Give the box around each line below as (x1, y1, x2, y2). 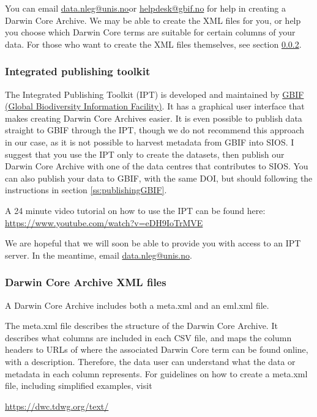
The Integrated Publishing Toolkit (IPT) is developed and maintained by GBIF (5, 87, 304, 100)
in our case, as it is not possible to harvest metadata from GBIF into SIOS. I (5, 135, 294, 148)
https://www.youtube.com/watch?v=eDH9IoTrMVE (5, 216, 203, 229)
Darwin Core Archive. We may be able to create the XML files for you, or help (5, 13, 301, 26)
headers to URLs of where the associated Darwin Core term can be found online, (5, 343, 308, 356)
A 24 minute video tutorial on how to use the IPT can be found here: (5, 204, 266, 216)
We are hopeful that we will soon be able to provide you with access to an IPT (5, 237, 301, 249)
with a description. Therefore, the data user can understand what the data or (5, 355, 296, 367)
